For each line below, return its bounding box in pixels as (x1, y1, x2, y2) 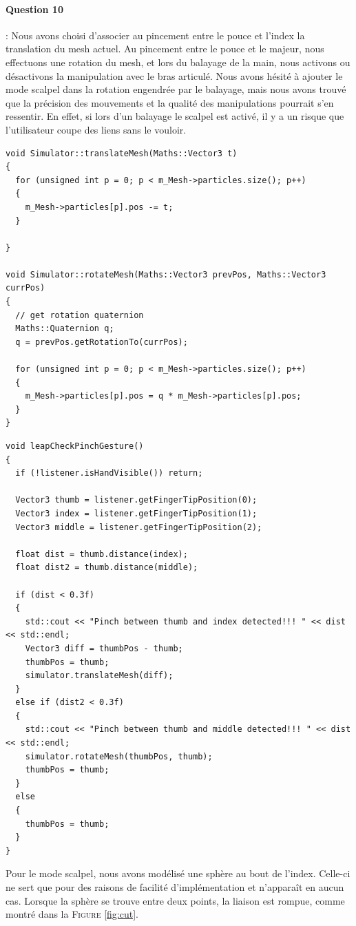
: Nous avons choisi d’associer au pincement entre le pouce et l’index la (6, 28, 305, 42)
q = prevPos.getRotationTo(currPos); (15, 337, 188, 347)
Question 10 (6, 1, 63, 16)
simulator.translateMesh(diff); (25, 671, 174, 681)
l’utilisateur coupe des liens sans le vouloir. (6, 122, 187, 136)
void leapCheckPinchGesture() (6, 441, 144, 452)
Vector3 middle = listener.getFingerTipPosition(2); (15, 522, 262, 532)
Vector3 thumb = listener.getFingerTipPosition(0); (15, 495, 258, 505)
